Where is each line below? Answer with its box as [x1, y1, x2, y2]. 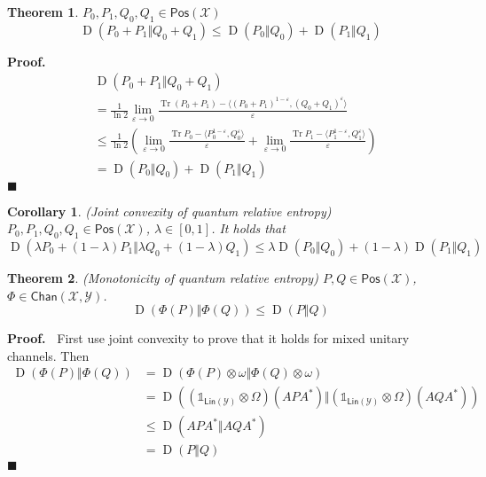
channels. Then [7, 346, 90, 364]
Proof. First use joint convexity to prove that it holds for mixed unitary [7, 329, 410, 348]
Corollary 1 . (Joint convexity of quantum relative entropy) [7, 201, 332, 220]
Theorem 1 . [7, 3, 79, 20]
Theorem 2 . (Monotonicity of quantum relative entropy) [7, 269, 318, 286]
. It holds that [211, 219, 286, 238]
